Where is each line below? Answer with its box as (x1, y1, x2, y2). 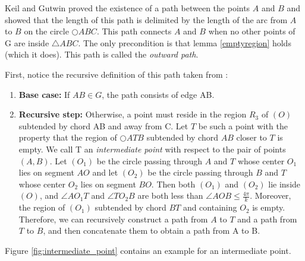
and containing (183, 201, 237, 214)
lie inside (268, 177, 301, 190)
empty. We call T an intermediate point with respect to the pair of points (18, 142, 286, 155)
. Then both (151, 177, 196, 190)
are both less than (137, 189, 203, 202)
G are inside (5, 36, 49, 49)
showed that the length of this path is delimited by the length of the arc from (5, 13, 288, 26)
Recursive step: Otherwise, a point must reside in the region (18, 108, 247, 120)
